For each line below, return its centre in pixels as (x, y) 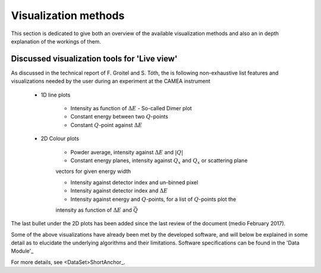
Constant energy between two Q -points (119, 117)
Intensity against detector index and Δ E (119, 191)
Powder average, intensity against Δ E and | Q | (127, 152)
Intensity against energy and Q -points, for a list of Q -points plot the (153, 199)
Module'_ (22, 251)
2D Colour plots (60, 139)
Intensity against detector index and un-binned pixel (134, 182)
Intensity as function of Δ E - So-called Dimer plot (131, 108)
